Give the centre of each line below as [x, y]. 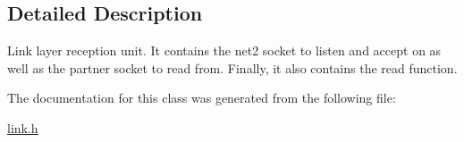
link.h [23, 127]
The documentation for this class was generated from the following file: [202, 98]
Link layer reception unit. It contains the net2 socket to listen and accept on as [224, 50]
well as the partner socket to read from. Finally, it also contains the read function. [232, 67]
